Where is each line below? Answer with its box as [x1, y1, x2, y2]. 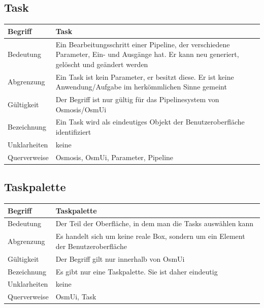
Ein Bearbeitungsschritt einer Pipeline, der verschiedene [55, 39, 230, 49]
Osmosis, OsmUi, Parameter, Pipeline [55, 151, 174, 162]
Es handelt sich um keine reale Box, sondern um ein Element [55, 231, 245, 241]
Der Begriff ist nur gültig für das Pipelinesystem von [55, 94, 219, 105]
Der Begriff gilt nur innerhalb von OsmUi [55, 253, 185, 264]
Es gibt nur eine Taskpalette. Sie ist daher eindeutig [55, 266, 218, 276]
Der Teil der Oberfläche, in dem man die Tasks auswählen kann [55, 218, 254, 229]
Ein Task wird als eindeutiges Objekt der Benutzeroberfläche [55, 116, 245, 127]
